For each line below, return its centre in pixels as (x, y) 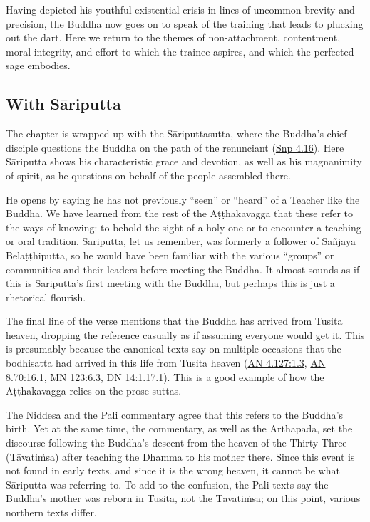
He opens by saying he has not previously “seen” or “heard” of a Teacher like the (183, 199)
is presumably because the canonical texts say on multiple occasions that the (174, 349)
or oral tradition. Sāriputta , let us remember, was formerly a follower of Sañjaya (181, 241)
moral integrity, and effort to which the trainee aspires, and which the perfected (180, 51)
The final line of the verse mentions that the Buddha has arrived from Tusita (174, 321)
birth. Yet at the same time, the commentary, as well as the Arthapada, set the (179, 428)
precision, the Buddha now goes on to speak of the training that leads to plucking (185, 23)
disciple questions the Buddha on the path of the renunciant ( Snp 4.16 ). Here (175, 147)
